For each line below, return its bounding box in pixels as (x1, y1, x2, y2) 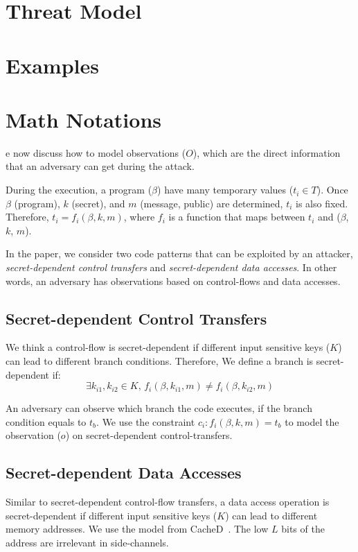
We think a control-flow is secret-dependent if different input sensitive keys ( (6, 340, 330, 354)
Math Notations (6, 105, 161, 133)
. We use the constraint (96, 414, 195, 429)
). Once (316, 182, 348, 197)
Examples (6, 51, 99, 79)
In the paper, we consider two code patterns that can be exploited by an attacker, (6, 246, 353, 261)
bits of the (281, 521, 325, 536)
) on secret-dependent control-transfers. (65, 428, 233, 442)
